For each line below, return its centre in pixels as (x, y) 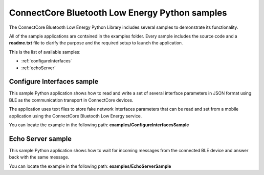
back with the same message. (39, 157)
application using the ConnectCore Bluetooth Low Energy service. (76, 116)
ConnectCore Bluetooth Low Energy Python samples (118, 13)
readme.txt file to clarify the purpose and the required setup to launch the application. (96, 43)
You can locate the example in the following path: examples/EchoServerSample (90, 166)
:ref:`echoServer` (38, 68)
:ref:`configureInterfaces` (47, 61)
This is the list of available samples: (45, 52)
